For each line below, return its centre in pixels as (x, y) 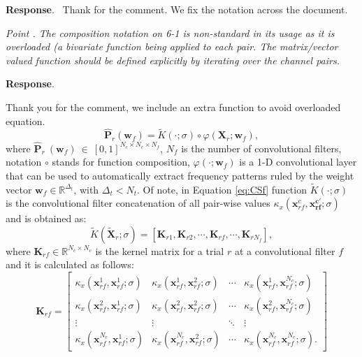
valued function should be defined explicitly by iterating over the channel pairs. (173, 60)
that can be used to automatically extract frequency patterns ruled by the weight (180, 175)
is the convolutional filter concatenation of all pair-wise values (138, 203)
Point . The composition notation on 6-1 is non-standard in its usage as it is (170, 32)
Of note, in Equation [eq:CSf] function (225, 189)
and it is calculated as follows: (70, 264)
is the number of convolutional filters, (261, 148)
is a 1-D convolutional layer (298, 162)
